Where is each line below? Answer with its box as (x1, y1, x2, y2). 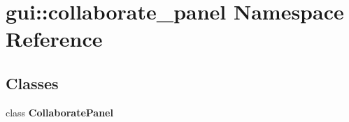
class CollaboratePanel (6, 105, 113, 119)
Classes (6, 72, 59, 93)
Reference (6, 24, 103, 53)
